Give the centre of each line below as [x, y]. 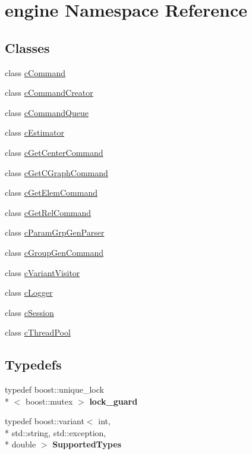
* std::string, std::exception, [56, 432]
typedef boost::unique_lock [54, 389]
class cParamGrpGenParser [55, 232]
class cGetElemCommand [51, 192]
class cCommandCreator [49, 93]
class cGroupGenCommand [54, 252]
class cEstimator [35, 132]
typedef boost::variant [45, 421]
